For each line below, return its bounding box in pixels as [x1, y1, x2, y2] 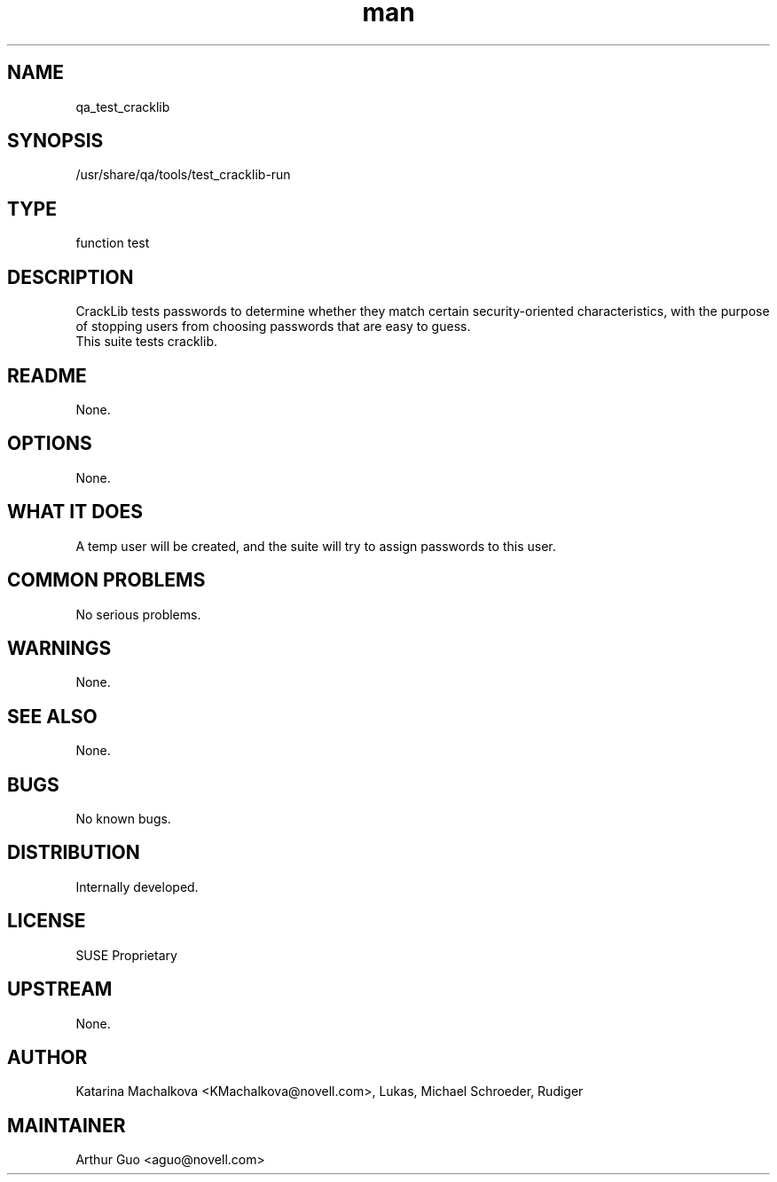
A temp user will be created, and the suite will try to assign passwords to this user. [75, 538, 556, 554]
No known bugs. [75, 811, 171, 827]
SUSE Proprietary [75, 947, 177, 963]
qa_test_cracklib [75, 98, 170, 114]
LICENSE [7, 910, 86, 933]
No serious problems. [75, 606, 201, 622]
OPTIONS [7, 432, 92, 455]
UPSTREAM [7, 978, 113, 1001]
